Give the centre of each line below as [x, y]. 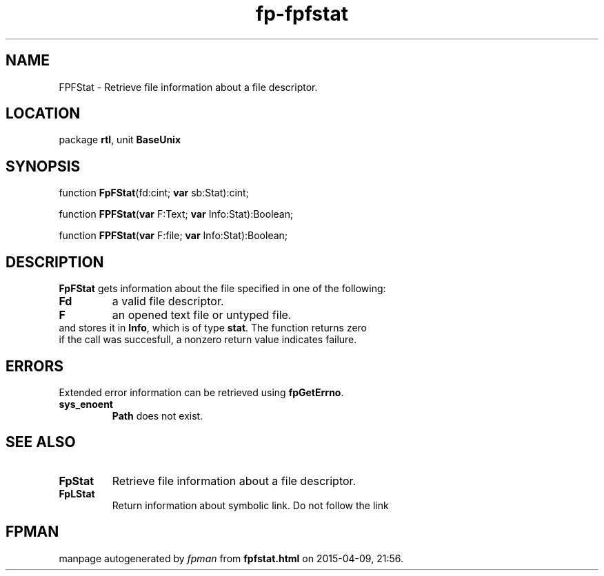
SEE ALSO [41, 442]
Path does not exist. [158, 415]
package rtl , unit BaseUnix [120, 140]
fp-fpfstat [302, 14]
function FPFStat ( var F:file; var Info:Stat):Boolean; [173, 236]
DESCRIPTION [55, 262]
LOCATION [43, 114]
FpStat [77, 481]
